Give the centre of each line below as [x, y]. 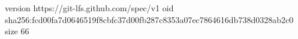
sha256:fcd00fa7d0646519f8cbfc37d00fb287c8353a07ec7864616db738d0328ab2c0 [149, 19]
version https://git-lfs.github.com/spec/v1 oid [89, 8]
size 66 [17, 31]
